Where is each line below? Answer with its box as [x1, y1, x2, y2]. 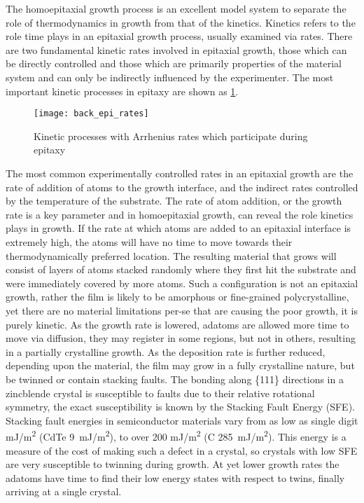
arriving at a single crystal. [6, 484, 122, 499]
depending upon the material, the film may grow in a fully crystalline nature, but [6, 358, 355, 373]
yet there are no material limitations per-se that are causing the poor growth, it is [6, 303, 358, 317]
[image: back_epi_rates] [34, 109, 149, 119]
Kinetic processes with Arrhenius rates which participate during [34, 128, 308, 143]
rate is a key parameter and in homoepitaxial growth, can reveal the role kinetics [6, 207, 353, 221]
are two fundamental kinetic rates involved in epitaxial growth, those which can [6, 42, 347, 57]
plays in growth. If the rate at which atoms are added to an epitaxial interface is [6, 221, 351, 235]
